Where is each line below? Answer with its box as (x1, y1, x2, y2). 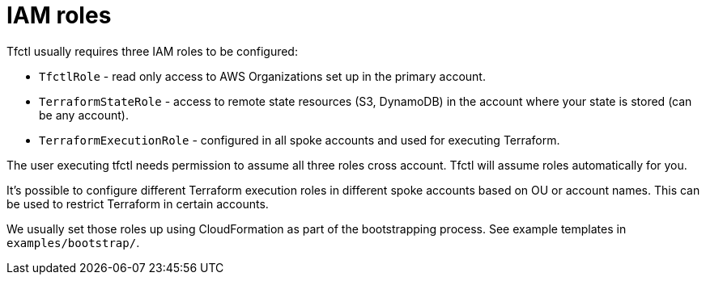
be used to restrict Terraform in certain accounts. (6, 196, 269, 211)
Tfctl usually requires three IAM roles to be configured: (6, 44, 298, 58)
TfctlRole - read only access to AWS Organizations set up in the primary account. (39, 69, 486, 83)
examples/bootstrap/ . (6, 235, 140, 250)
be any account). (39, 107, 129, 122)
